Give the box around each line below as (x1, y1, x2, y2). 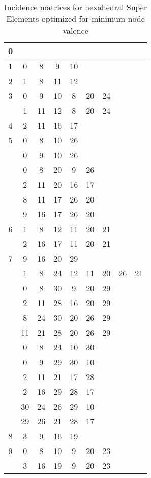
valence (63, 24, 88, 36)
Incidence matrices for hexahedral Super (4, 1, 147, 13)
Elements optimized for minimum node (6, 13, 145, 24)
